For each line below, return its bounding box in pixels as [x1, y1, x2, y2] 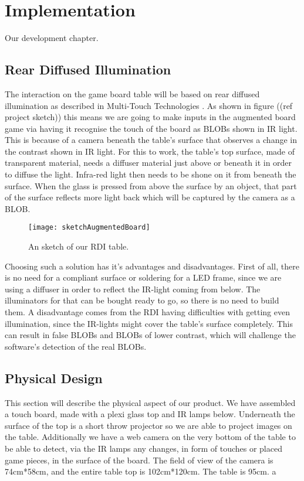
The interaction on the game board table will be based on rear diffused [5, 87, 260, 100]
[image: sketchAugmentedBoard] [28, 223, 150, 232]
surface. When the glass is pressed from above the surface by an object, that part [5, 179, 297, 192]
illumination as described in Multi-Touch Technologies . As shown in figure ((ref [5, 99, 293, 111]
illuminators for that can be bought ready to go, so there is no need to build [5, 294, 279, 306]
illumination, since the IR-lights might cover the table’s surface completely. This [5, 317, 293, 329]
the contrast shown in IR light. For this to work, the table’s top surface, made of [5, 145, 295, 157]
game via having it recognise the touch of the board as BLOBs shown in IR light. [5, 122, 298, 134]
